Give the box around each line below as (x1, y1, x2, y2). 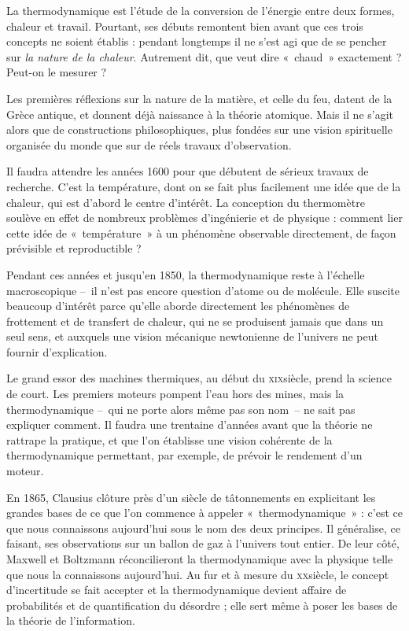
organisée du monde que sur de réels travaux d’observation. (6, 136, 292, 153)
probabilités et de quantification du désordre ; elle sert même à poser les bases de (6, 596, 398, 613)
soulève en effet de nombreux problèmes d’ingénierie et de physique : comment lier (6, 209, 403, 226)
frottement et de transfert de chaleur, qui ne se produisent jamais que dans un (6, 312, 384, 329)
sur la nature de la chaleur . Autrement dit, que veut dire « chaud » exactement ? (6, 48, 402, 65)
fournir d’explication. (6, 343, 108, 360)
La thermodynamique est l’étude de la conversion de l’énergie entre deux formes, (6, 2, 395, 18)
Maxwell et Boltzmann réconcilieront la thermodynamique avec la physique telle (6, 551, 393, 566)
